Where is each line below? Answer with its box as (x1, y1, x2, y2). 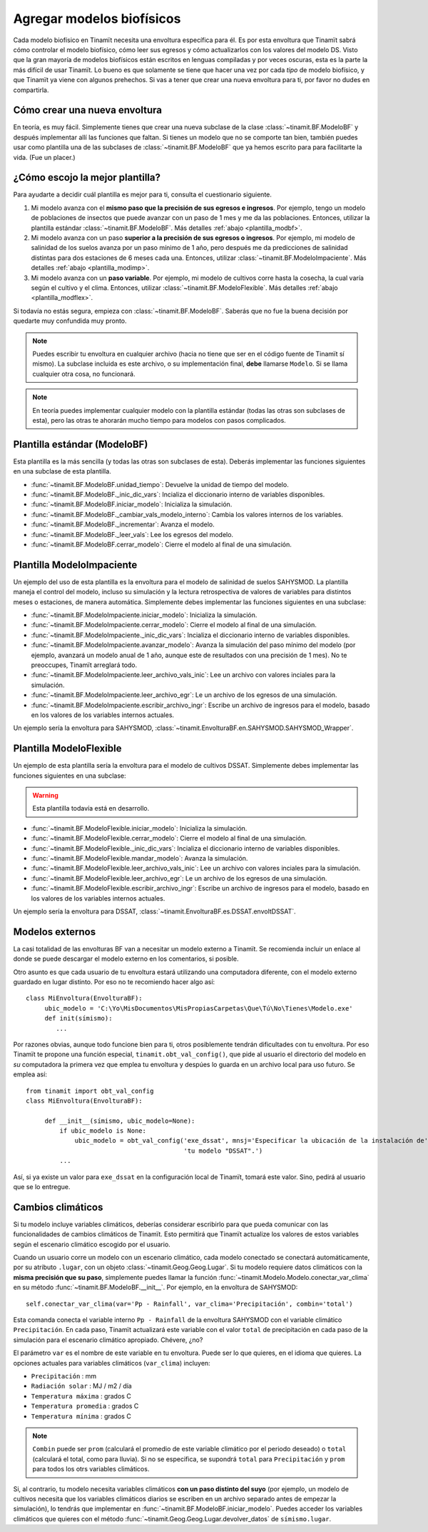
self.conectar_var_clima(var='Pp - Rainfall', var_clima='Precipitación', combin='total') (26, 1300, 353, 1308)
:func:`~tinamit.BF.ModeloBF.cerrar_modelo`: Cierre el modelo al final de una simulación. (31, 540, 292, 549)
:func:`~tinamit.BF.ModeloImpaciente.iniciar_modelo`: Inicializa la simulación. (31, 611, 258, 619)
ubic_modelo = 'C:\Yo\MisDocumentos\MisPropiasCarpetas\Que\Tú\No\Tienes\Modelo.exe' (44, 1004, 353, 1012)
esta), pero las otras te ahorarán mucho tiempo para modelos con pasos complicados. (32, 416, 287, 424)
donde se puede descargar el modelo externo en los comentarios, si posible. (13, 954, 239, 963)
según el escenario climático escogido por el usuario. (13, 1240, 170, 1248)
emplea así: (13, 1070, 48, 1078)
